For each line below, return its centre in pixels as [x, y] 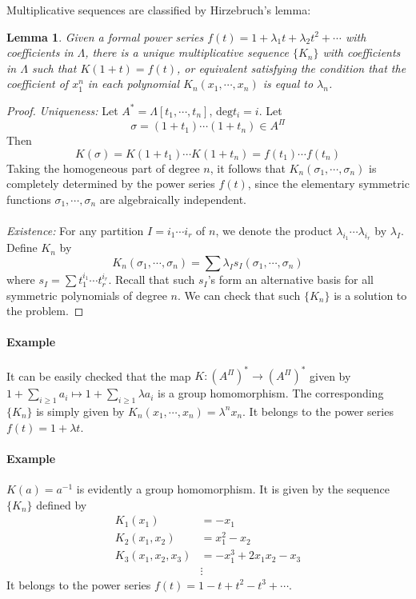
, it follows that [248, 168]
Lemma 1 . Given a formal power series [105, 36]
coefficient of [38, 84]
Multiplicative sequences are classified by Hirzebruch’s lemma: [159, 10]
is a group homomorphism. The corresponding [271, 393]
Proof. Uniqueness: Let [62, 110]
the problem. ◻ [45, 311]
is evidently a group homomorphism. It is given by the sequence [233, 488]
